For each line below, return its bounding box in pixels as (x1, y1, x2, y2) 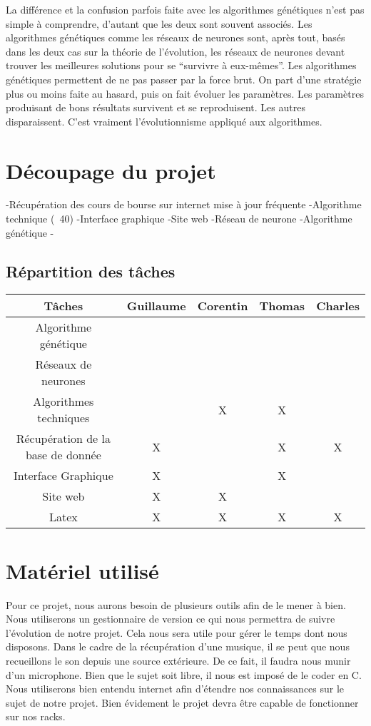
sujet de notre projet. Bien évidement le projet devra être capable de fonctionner (6, 695, 359, 710)
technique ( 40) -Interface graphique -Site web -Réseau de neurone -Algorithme (6, 211, 352, 226)
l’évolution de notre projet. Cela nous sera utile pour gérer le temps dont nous (6, 625, 347, 640)
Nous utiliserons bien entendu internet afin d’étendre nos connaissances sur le (6, 681, 345, 696)
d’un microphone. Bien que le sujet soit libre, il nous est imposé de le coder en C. (6, 667, 362, 682)
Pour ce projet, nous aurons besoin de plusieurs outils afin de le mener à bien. (6, 597, 346, 612)
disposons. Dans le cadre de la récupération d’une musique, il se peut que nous (6, 639, 350, 654)
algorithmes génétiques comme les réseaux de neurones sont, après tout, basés (6, 30, 345, 45)
